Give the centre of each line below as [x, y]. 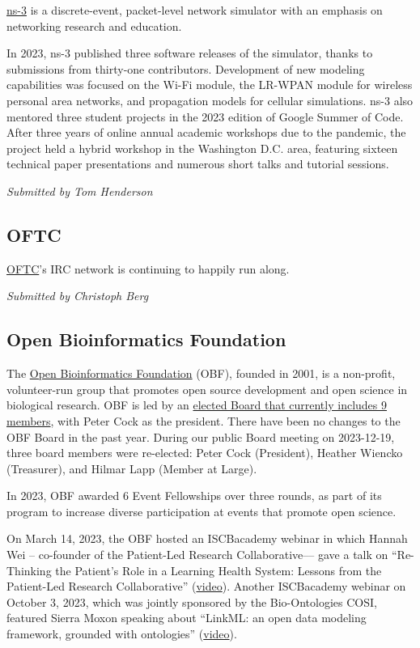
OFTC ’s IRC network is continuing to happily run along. [148, 268]
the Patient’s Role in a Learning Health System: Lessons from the [218, 570]
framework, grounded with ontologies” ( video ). [122, 634]
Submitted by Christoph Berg [78, 296]
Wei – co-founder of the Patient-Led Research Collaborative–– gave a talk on [197, 555]
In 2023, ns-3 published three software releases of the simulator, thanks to [190, 53]
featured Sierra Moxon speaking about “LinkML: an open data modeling [187, 618]
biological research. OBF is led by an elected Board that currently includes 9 [197, 405]
